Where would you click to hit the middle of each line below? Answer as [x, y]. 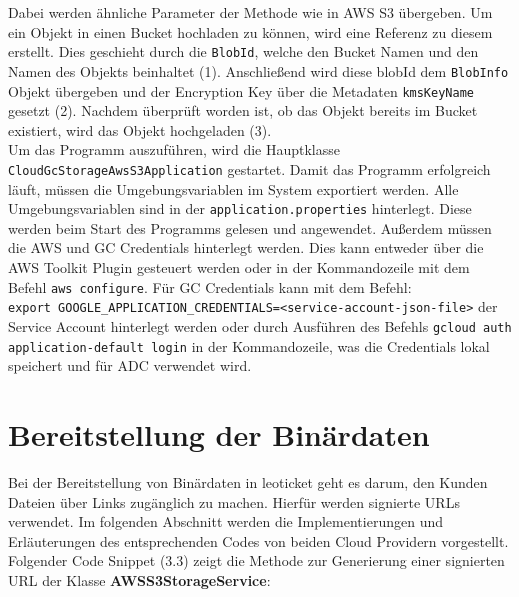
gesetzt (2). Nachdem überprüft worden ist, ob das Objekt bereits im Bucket [243, 110]
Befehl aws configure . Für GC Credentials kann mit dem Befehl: [210, 286]
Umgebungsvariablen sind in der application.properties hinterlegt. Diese [240, 208]
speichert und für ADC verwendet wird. [130, 365]
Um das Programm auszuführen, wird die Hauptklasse [174, 149]
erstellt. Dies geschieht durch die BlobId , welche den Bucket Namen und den [243, 51]
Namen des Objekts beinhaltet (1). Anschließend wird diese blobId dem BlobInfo [258, 70]
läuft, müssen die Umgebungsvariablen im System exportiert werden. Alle [233, 188]
